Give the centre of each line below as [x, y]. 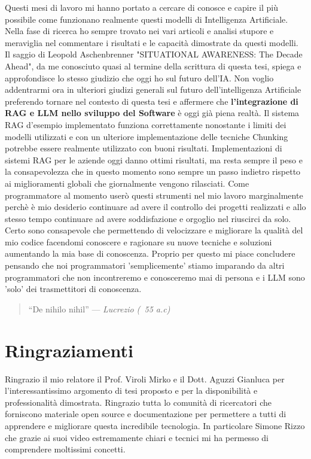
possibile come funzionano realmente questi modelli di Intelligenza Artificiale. [147, 19]
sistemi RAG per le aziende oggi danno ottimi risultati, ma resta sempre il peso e [154, 159]
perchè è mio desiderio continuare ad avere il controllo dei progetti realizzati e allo [155, 207]
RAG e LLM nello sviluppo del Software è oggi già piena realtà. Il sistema [152, 113]
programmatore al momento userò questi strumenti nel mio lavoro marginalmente [154, 195]
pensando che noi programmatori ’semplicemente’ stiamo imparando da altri [145, 265]
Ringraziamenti [69, 350]
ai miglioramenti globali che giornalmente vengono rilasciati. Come [127, 183]
